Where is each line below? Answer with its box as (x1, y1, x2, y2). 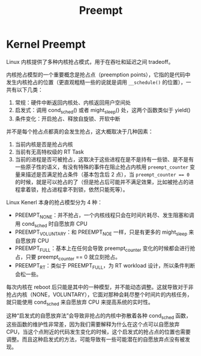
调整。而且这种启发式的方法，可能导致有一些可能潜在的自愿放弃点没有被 (6, 336, 185, 343)
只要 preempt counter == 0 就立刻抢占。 (25, 253, 121, 262)
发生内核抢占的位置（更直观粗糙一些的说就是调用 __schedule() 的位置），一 (6, 78, 191, 86)
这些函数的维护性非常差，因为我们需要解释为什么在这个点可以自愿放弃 (6, 320, 180, 328)
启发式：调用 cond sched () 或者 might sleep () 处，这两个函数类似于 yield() (14, 106, 191, 115)
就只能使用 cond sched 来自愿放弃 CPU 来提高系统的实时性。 (6, 298, 154, 307)
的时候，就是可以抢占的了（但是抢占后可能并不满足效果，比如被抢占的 (14, 178, 189, 186)
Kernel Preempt (6, 37, 86, 51)
